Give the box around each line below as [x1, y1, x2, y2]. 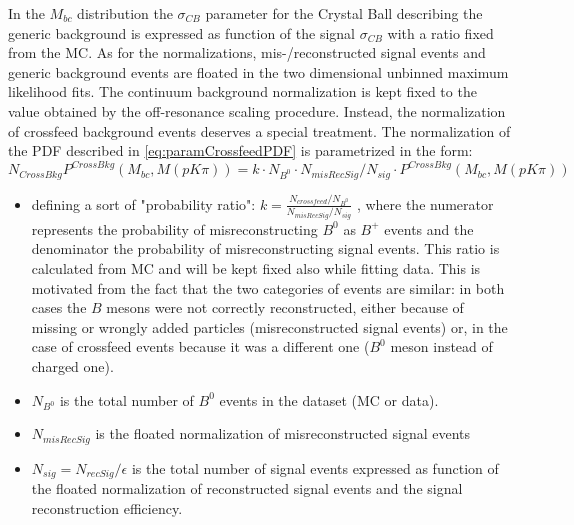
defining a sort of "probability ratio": [31, 193, 256, 214]
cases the [31, 297, 87, 318]
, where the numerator [356, 193, 494, 214]
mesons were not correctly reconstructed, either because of [106, 297, 464, 318]
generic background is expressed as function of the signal [8, 22, 356, 43]
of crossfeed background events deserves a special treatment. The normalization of [8, 120, 511, 141]
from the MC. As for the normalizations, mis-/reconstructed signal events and [8, 42, 486, 63]
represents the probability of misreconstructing [31, 218, 318, 239]
